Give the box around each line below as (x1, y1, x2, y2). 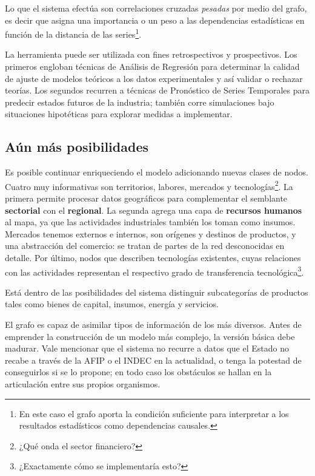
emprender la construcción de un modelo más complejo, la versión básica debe (5, 330, 295, 342)
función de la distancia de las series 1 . (5, 26, 142, 40)
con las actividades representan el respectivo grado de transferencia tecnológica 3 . (5, 263, 304, 278)
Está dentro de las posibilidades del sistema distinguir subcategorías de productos (5, 285, 308, 298)
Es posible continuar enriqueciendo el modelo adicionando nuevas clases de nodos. (5, 166, 308, 178)
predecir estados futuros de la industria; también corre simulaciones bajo (5, 95, 274, 108)
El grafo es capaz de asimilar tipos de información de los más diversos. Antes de (5, 318, 302, 331)
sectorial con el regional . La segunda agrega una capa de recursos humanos (5, 203, 302, 216)
